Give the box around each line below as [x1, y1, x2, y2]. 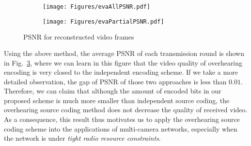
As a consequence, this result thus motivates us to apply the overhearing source [4, 114, 240, 124]
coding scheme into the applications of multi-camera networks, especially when [4, 123, 237, 133]
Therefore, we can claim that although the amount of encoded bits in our [4, 86, 221, 96]
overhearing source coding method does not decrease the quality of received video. [4, 105, 248, 115]
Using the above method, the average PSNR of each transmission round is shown [4, 48, 245, 58]
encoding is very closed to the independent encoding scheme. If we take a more [4, 67, 238, 77]
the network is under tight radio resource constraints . [4, 133, 161, 143]
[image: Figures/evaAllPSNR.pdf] [43, 3, 150, 10]
